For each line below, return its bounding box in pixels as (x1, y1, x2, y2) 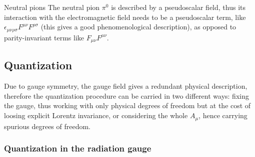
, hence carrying (198, 110, 247, 121)
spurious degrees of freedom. (4, 121, 91, 131)
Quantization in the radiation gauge (4, 142, 151, 155)
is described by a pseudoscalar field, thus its (111, 2, 245, 12)
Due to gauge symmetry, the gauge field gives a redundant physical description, (4, 81, 247, 91)
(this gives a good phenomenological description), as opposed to (40, 21, 236, 32)
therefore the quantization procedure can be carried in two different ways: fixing (4, 90, 249, 101)
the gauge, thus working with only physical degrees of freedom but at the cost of (4, 100, 251, 111)
